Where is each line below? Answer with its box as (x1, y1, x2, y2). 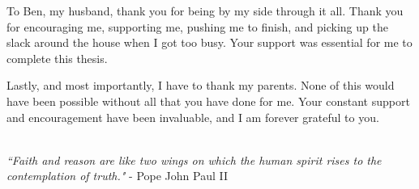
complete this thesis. (6, 49, 108, 66)
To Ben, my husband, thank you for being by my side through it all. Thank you (6, 2, 404, 19)
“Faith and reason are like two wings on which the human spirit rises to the (6, 151, 382, 168)
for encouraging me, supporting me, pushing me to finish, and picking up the (6, 18, 388, 35)
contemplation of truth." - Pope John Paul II (6, 167, 229, 184)
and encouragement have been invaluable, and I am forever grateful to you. (6, 108, 379, 125)
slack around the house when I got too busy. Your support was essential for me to (6, 34, 413, 51)
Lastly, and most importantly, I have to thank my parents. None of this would (6, 77, 395, 94)
